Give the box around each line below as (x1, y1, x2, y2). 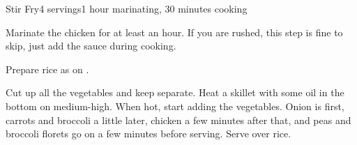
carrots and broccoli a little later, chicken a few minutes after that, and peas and (6, 112, 351, 127)
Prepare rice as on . (6, 61, 89, 76)
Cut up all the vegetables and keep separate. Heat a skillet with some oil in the (6, 85, 344, 100)
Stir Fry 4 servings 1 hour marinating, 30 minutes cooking (6, 1, 248, 15)
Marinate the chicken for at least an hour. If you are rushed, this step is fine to (6, 24, 343, 39)
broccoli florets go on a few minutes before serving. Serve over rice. (6, 126, 291, 141)
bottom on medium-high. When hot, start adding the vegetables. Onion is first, (6, 98, 344, 113)
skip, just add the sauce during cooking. (6, 38, 176, 53)
